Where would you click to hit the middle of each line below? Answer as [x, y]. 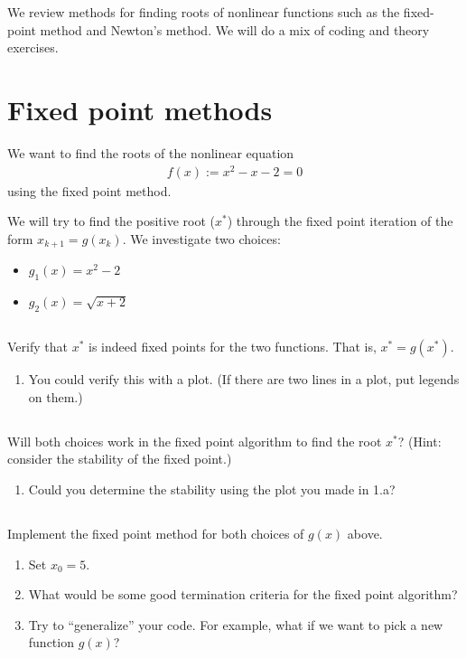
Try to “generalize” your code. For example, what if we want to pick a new [236, 624]
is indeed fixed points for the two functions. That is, [232, 347]
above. [365, 533]
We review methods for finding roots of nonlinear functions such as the [204, 12]
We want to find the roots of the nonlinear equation [151, 152]
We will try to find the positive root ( [112, 221]
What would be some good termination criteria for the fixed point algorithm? [243, 594]
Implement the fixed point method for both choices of [156, 533]
